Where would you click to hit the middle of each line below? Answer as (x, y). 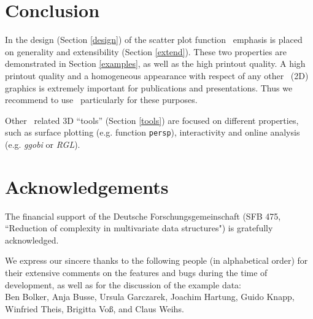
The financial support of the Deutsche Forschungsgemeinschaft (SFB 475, (143, 216)
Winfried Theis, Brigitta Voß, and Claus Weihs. (95, 308)
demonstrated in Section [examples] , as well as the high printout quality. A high (155, 63)
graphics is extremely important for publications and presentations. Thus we (149, 87)
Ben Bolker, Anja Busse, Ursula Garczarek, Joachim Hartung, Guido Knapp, (150, 297)
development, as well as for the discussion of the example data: (123, 284)
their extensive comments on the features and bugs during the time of (136, 273)
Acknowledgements (87, 186)
